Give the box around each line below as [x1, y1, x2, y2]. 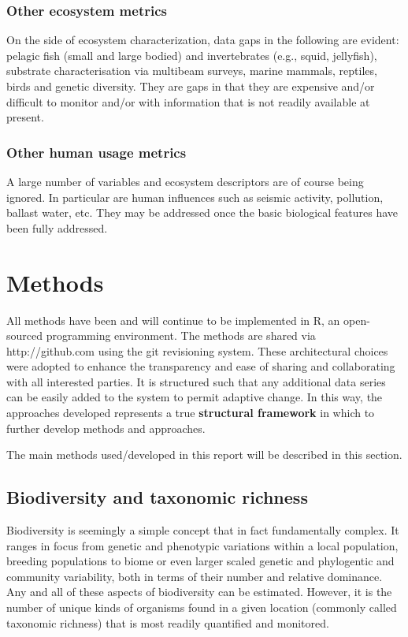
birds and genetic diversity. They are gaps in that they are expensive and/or [6, 78, 375, 94]
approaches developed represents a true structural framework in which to [6, 404, 375, 421]
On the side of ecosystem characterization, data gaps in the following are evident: [6, 32, 399, 48]
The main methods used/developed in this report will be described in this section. [6, 446, 402, 463]
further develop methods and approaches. [6, 419, 206, 436]
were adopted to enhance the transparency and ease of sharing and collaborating [6, 358, 395, 374]
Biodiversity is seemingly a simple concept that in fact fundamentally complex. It [6, 522, 399, 538]
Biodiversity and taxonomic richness [6, 485, 308, 509]
